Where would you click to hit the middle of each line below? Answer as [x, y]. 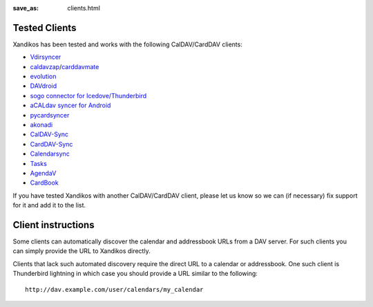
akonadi [41, 125]
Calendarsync [50, 154]
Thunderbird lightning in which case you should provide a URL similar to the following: [135, 274]
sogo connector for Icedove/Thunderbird [88, 95]
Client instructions [54, 225]
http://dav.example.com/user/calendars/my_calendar [114, 289]
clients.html [84, 8]
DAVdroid [44, 86]
